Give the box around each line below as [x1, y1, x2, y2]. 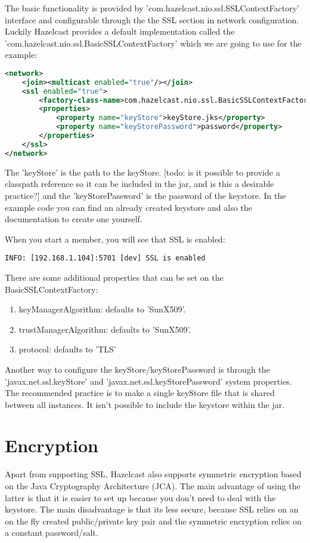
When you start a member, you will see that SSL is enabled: [5, 232, 225, 245]
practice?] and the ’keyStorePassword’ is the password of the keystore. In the [5, 189, 286, 201]
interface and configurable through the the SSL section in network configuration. [5, 13, 299, 26]
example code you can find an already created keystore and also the [5, 201, 252, 213]
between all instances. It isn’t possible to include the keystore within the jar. [5, 398, 285, 410]
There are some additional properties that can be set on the [5, 271, 224, 283]
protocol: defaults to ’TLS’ [18, 343, 116, 355]
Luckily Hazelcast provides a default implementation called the [5, 25, 235, 38]
